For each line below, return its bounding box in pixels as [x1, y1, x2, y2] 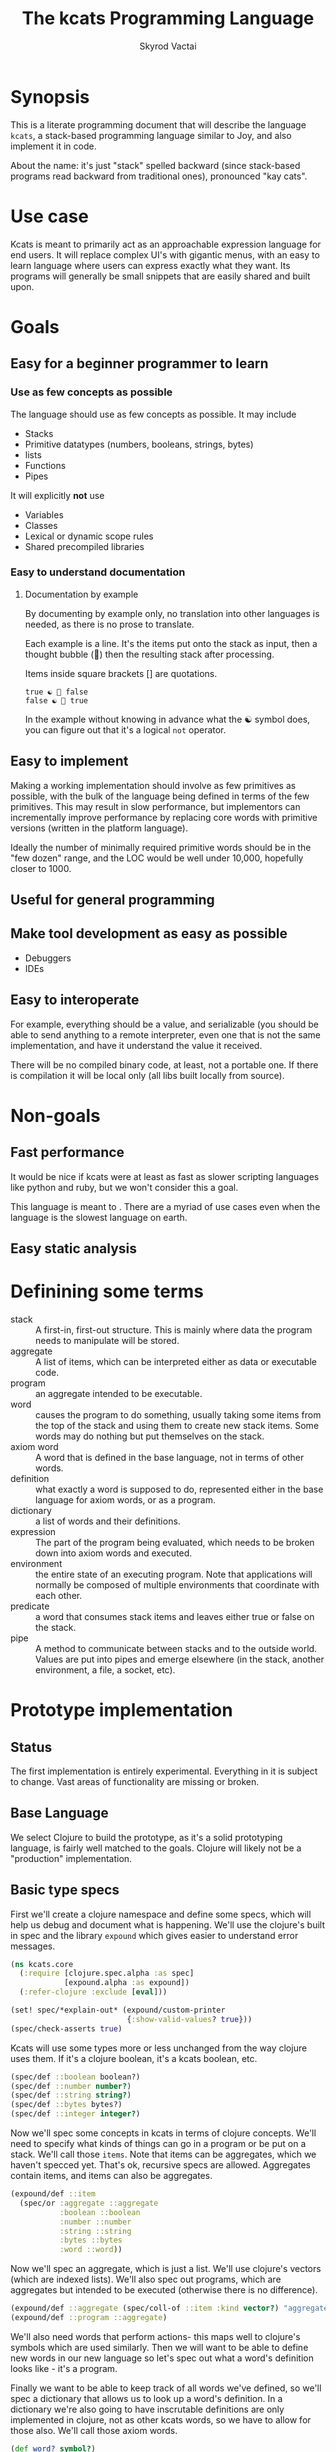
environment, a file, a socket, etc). [35, 1663, 176, 1676]
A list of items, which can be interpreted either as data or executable [35, 1355, 317, 1367]
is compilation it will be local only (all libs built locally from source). [10, 1069, 285, 1081]
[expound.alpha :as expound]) [63, 1978, 190, 1988]
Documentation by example [24, 588, 139, 600]
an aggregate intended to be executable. [35, 1387, 203, 1399]
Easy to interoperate [10, 992, 140, 1009]
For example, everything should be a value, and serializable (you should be [10, 1018, 320, 1030]
